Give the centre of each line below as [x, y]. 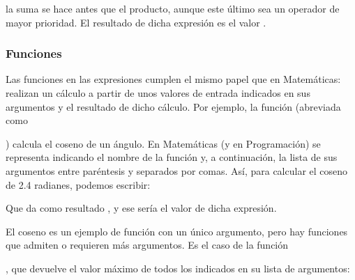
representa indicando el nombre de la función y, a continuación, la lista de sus [172, 157]
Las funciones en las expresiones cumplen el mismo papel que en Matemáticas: [173, 79]
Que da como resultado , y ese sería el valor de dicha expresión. [141, 208]
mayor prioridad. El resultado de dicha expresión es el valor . [136, 22]
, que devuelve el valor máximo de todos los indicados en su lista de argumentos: [178, 268]
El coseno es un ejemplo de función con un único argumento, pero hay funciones [177, 231]
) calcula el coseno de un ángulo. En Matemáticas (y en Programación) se [163, 143]
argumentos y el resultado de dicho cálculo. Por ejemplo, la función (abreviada [173, 106]
